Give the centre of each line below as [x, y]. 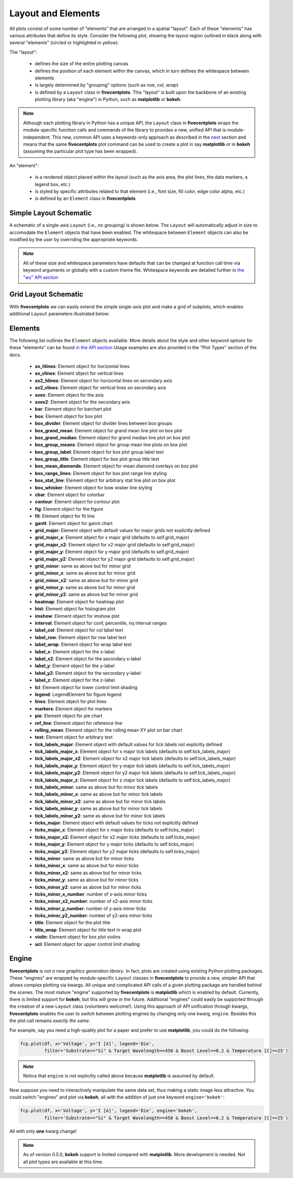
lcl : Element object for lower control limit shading [86, 687]
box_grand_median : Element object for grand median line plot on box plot [112, 437]
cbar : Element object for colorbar [70, 495]
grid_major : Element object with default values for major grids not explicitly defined [123, 530]
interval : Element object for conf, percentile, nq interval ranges [101, 623]
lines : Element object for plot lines [71, 701]
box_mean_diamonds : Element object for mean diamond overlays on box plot [116, 466]
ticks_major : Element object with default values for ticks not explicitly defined [116, 823]
